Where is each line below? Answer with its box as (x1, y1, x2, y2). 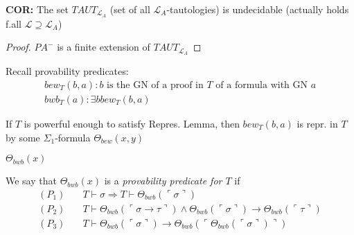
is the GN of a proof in (107, 80, 204, 90)
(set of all (109, 2, 150, 16)
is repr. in (297, 116, 338, 130)
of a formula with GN (215, 80, 308, 90)
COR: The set (6, 2, 69, 16)
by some (6, 130, 40, 144)
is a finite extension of (57, 40, 150, 54)
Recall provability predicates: (6, 64, 129, 78)
